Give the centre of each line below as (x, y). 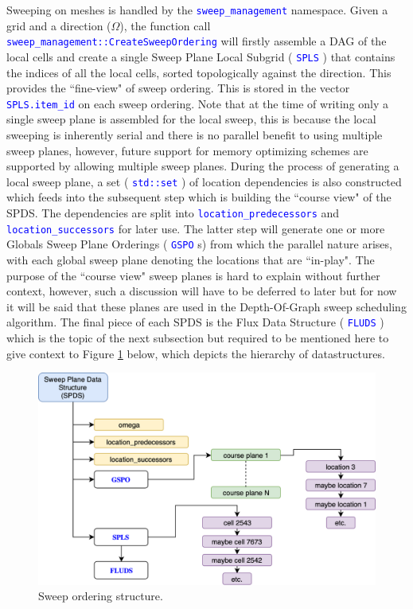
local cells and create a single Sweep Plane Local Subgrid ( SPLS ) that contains (201, 56)
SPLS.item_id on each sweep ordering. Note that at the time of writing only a (198, 103)
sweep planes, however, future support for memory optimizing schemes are (187, 150)
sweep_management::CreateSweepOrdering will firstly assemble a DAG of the (197, 41)
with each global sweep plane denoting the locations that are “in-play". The (191, 260)
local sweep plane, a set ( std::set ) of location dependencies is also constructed (204, 181)
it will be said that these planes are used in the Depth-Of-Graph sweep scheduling (206, 306)
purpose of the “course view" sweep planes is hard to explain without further (193, 275)
